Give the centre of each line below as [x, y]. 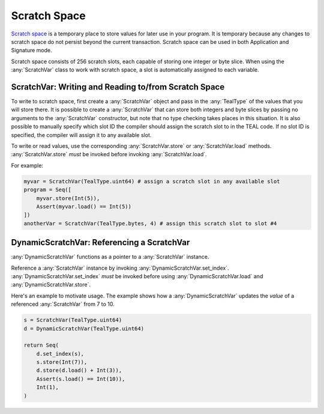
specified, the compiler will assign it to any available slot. [81, 135]
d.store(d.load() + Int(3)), [79, 370]
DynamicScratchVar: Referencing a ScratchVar [100, 242]
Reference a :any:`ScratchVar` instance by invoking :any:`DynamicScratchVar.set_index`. [120, 268]
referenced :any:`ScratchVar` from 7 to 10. [63, 304]
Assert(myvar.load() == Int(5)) [84, 206]
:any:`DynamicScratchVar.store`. [51, 285]
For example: [27, 165]
